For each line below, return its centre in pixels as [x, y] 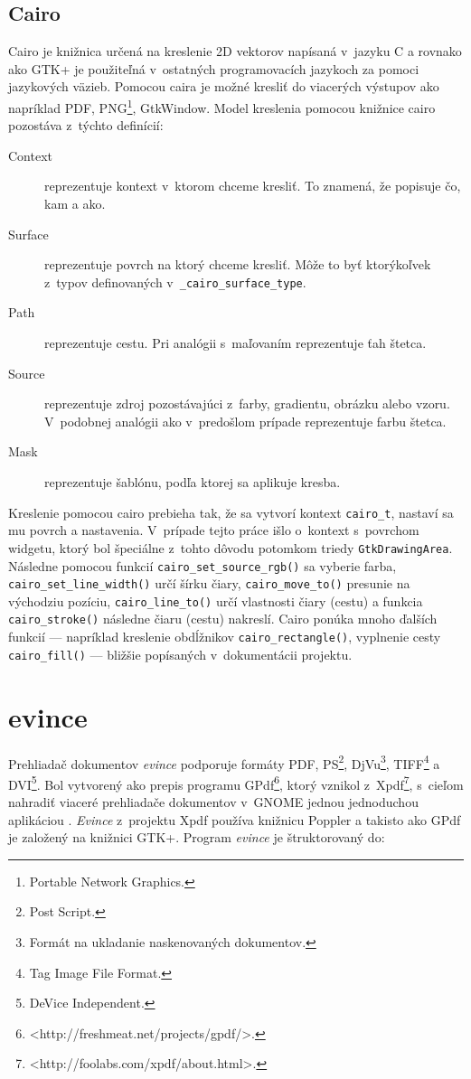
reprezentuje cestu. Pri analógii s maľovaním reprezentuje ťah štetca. [235, 343]
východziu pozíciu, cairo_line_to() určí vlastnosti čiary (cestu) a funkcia [216, 600]
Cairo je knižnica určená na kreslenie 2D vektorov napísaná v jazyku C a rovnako [235, 51]
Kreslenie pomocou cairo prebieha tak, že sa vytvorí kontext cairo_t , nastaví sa [231, 512]
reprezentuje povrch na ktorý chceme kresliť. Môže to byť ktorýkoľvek [238, 264]
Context [30, 155]
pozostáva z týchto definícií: [86, 125]
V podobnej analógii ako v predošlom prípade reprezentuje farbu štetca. [245, 421]
